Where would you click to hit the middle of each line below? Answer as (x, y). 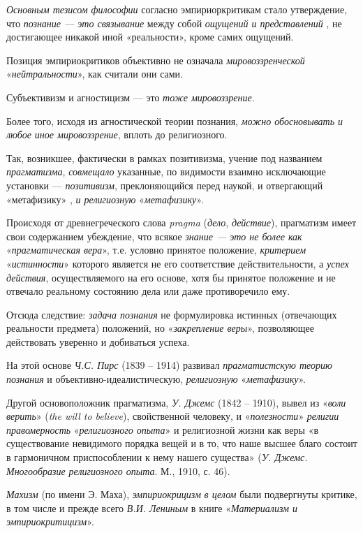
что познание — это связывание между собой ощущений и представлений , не (174, 23)
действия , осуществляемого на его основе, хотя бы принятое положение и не (171, 277)
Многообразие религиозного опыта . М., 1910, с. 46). (118, 470)
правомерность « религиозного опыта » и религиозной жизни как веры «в (163, 429)
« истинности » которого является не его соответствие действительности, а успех (178, 263)
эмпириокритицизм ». (50, 521)
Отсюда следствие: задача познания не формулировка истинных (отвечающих (172, 314)
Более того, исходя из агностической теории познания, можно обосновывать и (175, 121)
